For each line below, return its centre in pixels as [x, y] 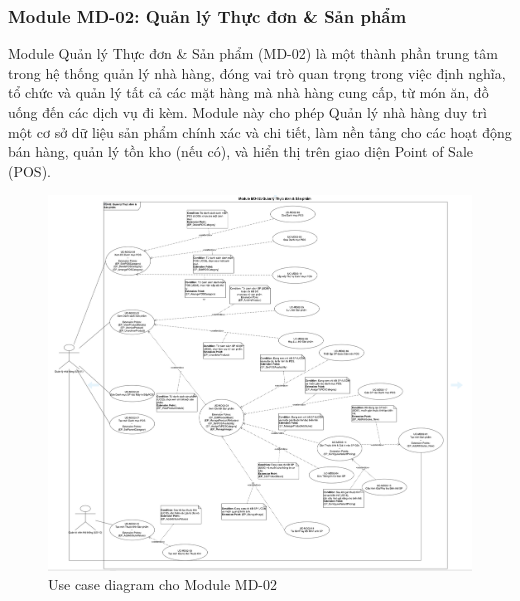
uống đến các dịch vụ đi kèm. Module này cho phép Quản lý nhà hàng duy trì [247, 112]
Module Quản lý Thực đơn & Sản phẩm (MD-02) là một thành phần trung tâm [253, 53]
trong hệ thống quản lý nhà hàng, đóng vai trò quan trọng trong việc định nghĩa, [257, 72]
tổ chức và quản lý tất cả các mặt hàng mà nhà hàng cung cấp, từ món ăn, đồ [248, 92]
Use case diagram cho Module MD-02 [163, 584]
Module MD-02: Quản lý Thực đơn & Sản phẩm [207, 15]
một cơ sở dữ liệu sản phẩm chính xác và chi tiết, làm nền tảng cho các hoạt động [260, 131]
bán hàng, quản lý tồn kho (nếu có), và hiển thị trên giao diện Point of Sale [241, 151]
